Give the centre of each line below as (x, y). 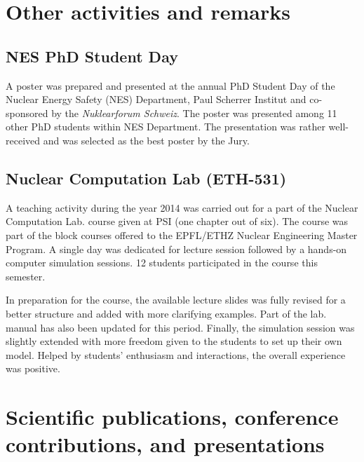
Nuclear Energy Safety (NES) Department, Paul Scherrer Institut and (156, 99)
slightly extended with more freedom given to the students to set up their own (174, 341)
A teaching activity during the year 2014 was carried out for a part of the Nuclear (182, 207)
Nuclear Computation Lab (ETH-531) (146, 178)
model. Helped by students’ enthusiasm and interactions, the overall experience (176, 354)
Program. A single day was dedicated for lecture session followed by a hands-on (176, 249)
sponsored (27, 113)
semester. (26, 276)
